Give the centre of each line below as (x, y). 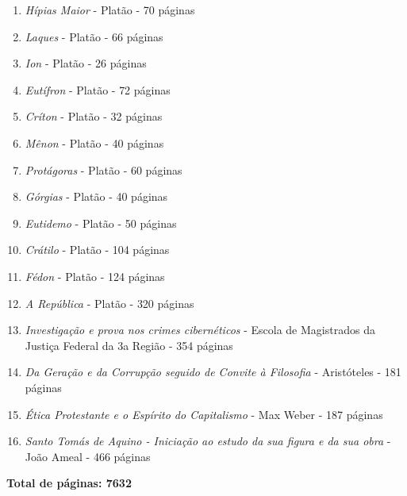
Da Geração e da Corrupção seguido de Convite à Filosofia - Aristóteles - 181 (213, 372)
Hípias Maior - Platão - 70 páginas (110, 10)
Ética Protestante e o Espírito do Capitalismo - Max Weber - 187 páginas (204, 414)
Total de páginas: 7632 (69, 483)
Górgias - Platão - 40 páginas (96, 196)
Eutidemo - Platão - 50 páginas (101, 223)
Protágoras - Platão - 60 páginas (104, 169)
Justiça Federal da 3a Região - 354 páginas (129, 345)
